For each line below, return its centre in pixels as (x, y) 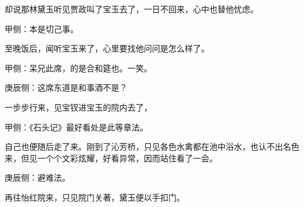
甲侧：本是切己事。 (42, 28)
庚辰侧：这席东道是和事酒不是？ (66, 87)
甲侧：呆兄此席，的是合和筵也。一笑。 (78, 68)
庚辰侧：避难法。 (37, 177)
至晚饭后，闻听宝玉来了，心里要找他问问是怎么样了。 (107, 48)
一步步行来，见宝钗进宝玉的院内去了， (78, 107)
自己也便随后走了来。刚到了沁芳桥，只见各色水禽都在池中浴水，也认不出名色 (152, 146)
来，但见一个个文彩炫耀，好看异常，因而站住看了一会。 (111, 158)
